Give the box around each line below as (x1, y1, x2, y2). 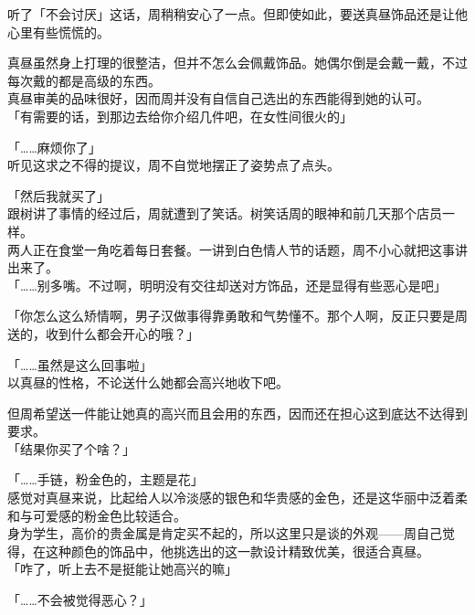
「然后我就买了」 (7, 186, 110, 205)
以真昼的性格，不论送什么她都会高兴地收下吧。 (7, 373, 289, 392)
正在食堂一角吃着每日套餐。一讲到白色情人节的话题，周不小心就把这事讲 (32, 239, 468, 259)
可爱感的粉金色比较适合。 (32, 505, 186, 525)
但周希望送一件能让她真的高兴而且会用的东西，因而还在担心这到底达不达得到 (7, 403, 468, 422)
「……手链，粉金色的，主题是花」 (7, 470, 204, 489)
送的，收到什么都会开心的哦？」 (7, 323, 199, 343)
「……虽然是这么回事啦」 (7, 355, 153, 374)
